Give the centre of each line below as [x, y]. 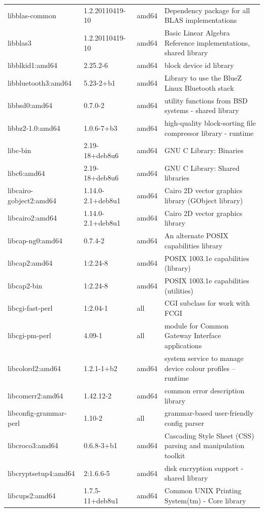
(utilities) [179, 290]
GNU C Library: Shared [202, 168]
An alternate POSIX [196, 235]
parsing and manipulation [204, 445]
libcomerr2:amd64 [36, 395]
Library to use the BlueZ [203, 78]
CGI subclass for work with [207, 303]
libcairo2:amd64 [32, 218]
